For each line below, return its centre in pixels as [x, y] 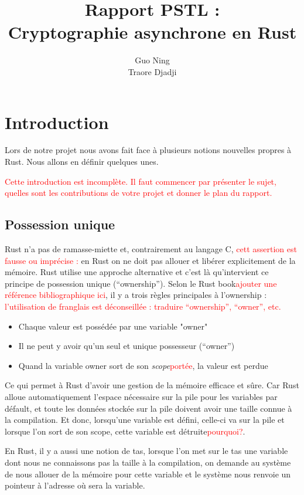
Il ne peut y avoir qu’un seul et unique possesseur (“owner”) [127, 346]
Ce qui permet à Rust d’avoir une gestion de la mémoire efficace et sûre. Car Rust [152, 385]
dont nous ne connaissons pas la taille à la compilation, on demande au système [148, 462]
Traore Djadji [152, 71]
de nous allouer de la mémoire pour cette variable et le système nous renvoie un [148, 474]
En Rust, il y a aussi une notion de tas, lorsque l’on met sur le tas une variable [146, 451]
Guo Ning [152, 60]
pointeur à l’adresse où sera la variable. [75, 485]
